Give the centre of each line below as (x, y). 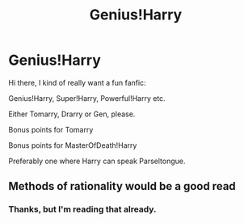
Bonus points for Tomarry (51, 129)
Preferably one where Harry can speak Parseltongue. (97, 161)
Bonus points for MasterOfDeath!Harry (73, 145)
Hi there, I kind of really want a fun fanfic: (78, 82)
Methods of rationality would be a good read (122, 186)
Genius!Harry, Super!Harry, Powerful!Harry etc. (87, 98)
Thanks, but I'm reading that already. (82, 209)
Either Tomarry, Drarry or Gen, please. (72, 114)
